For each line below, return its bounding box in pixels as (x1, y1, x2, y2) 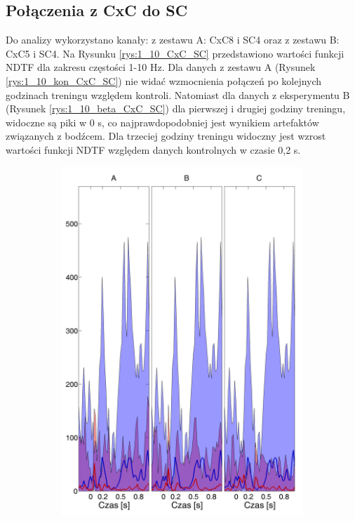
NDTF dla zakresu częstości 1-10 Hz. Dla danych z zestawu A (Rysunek (6, 60, 316, 74)
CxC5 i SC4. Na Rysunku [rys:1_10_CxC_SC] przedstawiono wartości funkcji (6, 46, 344, 60)
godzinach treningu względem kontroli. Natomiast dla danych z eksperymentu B (6, 87, 350, 102)
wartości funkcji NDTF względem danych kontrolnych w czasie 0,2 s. (6, 142, 301, 157)
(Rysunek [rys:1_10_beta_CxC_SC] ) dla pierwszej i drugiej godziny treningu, (6, 101, 346, 116)
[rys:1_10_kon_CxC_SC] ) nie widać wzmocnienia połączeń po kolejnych (6, 73, 322, 88)
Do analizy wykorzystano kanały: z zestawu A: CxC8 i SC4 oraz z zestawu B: (6, 32, 340, 47)
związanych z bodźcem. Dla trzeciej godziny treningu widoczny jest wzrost (6, 128, 326, 143)
